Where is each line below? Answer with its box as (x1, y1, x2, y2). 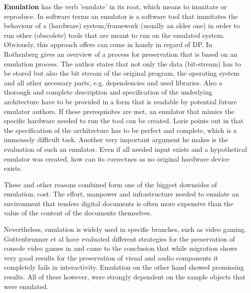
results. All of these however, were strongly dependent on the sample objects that (4, 272, 246, 282)
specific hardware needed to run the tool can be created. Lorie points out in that (4, 115, 244, 126)
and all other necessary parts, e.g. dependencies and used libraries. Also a (4, 77, 222, 87)
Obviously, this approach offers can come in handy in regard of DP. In (4, 39, 212, 49)
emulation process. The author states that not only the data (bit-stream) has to (4, 58, 241, 68)
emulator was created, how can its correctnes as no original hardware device (4, 153, 230, 163)
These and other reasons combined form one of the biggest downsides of (4, 179, 217, 189)
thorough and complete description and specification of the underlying (4, 87, 213, 97)
